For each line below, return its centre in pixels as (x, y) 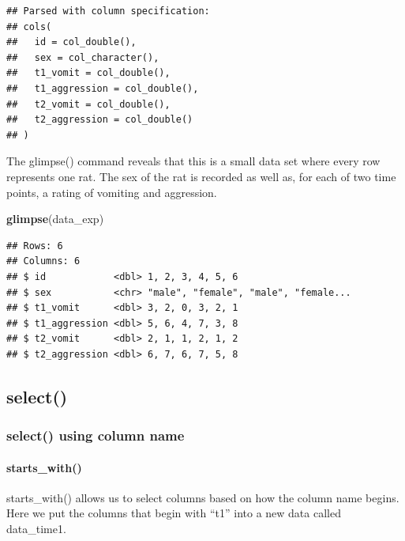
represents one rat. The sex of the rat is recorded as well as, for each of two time (201, 176)
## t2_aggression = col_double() (100, 120)
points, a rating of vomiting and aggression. (112, 192)
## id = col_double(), (71, 42)
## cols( (29, 26)
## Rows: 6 (35, 246)
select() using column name (96, 435)
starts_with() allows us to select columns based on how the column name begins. (203, 497)
